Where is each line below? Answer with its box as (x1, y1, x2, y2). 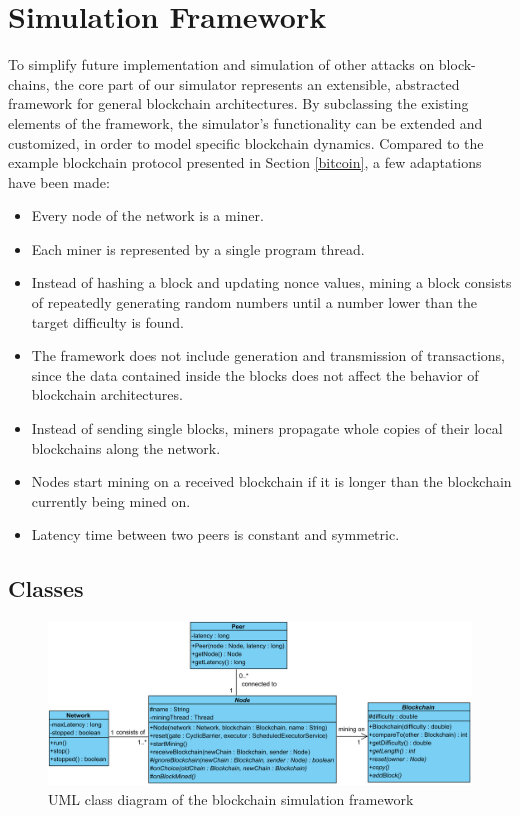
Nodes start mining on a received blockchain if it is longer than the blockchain (31, 471, 512, 492)
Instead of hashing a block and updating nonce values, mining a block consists (31, 272, 512, 293)
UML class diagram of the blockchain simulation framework (48, 788, 414, 809)
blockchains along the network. (31, 437, 221, 458)
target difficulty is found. (31, 311, 184, 332)
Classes (8, 573, 84, 604)
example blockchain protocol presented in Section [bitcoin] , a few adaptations (8, 152, 482, 173)
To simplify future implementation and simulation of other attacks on (8, 54, 435, 75)
